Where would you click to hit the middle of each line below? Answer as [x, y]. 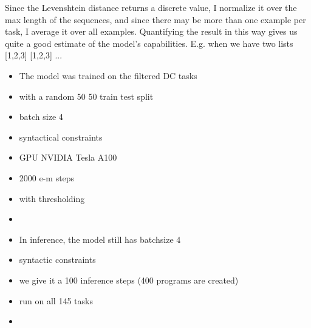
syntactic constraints [57, 260]
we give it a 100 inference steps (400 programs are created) [129, 280]
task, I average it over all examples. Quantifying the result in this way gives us [151, 31]
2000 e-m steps [47, 177]
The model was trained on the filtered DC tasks [108, 75]
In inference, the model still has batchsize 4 [100, 239]
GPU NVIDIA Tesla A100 [68, 157]
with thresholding [52, 198]
